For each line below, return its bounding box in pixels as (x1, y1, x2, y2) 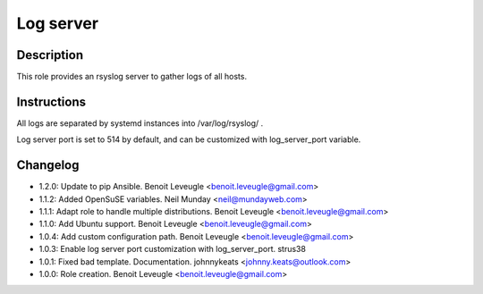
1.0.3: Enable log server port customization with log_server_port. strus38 (38, 244, 306, 255)
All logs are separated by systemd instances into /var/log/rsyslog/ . (16, 117, 264, 129)
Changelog (16, 157, 80, 173)
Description (16, 47, 84, 63)
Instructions (16, 94, 87, 109)
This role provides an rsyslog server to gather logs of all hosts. (16, 71, 248, 82)
